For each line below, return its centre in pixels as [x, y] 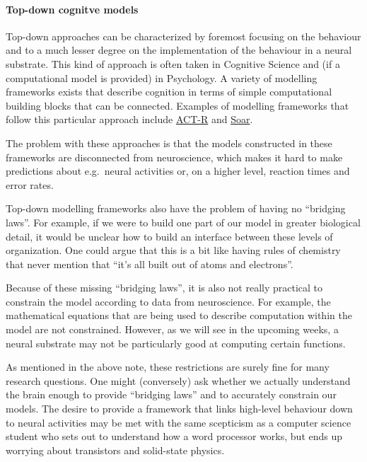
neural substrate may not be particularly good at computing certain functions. [176, 343]
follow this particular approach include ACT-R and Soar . [129, 119]
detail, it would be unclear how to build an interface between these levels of [169, 236]
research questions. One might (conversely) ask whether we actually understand [178, 380]
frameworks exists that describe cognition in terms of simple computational [169, 92]
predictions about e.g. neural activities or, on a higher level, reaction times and [178, 171]
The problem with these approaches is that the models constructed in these [169, 143]
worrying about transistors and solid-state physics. [115, 450]
